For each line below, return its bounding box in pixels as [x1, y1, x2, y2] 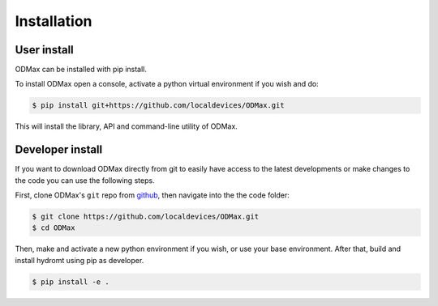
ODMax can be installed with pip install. [15, 65, 148, 74]
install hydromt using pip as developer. [15, 255, 144, 265]
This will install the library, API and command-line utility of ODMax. [15, 121, 238, 131]
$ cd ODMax [32, 223, 75, 232]
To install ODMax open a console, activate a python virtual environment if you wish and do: [15, 79, 320, 89]
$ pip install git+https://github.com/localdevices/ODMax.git [32, 101, 285, 110]
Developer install [15, 142, 103, 157]
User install [15, 43, 75, 57]
